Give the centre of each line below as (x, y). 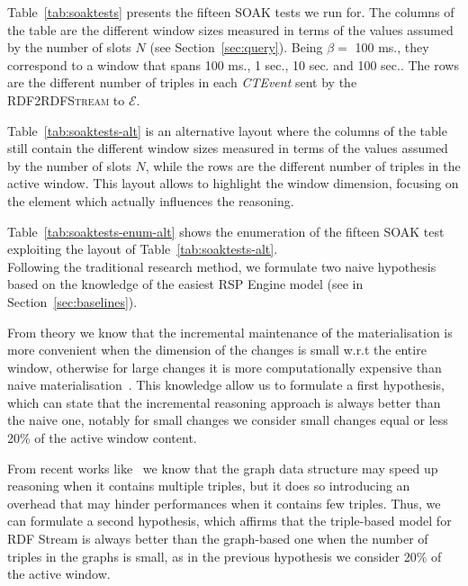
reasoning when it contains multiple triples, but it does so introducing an (209, 486)
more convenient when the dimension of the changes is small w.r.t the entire (217, 350)
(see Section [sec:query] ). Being (236, 47)
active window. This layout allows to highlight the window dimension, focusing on (233, 183)
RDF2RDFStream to (66, 99)
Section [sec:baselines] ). (72, 301)
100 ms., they (392, 47)
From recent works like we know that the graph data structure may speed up (223, 468)
